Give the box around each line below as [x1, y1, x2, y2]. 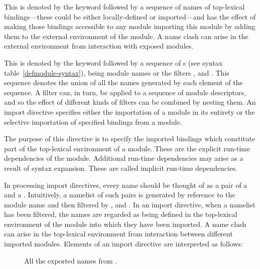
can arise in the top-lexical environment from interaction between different [4, 228, 233, 239]
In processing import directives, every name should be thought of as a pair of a [4, 179, 247, 190]
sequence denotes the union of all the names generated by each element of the [4, 77, 243, 88]
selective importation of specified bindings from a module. [4, 116, 182, 127]
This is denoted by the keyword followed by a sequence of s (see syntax [4, 57, 223, 68]
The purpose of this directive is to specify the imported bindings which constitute [4, 133, 255, 144]
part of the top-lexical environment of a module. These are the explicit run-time [4, 143, 250, 153]
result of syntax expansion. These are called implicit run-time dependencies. [4, 162, 237, 173]
